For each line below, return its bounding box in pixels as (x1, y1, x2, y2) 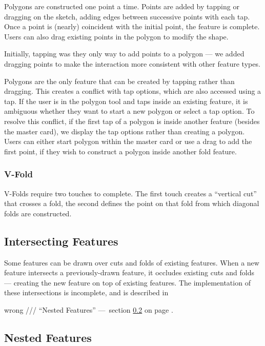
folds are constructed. (4, 208, 72, 218)
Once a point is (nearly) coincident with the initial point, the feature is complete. (4, 21, 260, 32)
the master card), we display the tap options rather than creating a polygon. (4, 126, 245, 136)
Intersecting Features (4, 233, 118, 249)
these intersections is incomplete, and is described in (4, 287, 169, 298)
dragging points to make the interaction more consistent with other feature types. (4, 58, 260, 69)
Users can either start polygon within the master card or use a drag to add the (4, 136, 252, 147)
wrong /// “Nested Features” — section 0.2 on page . (4, 304, 173, 315)
